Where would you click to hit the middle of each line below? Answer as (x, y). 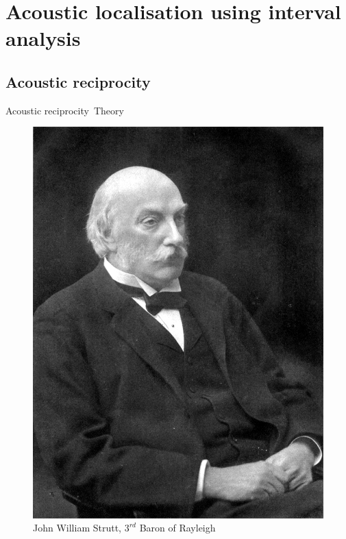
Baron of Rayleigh (177, 528)
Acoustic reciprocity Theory (65, 110)
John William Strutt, (77, 528)
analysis (43, 38)
